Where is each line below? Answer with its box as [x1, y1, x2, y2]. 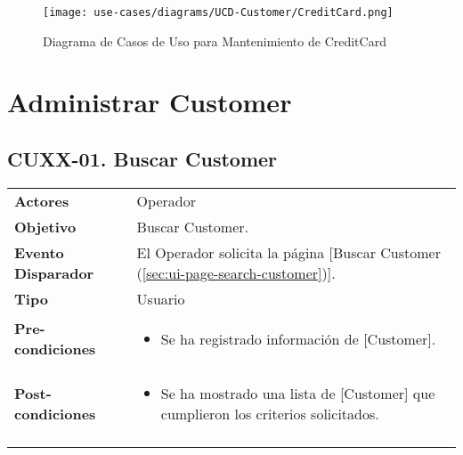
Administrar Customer [7, 84, 292, 120]
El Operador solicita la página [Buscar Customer [136, 241, 441, 263]
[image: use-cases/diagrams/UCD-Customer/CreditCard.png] [43, 6, 394, 19]
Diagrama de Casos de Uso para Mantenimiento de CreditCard [43, 31, 386, 50]
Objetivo [14, 215, 77, 237]
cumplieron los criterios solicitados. [160, 402, 379, 424]
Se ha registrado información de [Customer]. [160, 328, 436, 349]
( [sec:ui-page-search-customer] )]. [136, 262, 336, 283]
